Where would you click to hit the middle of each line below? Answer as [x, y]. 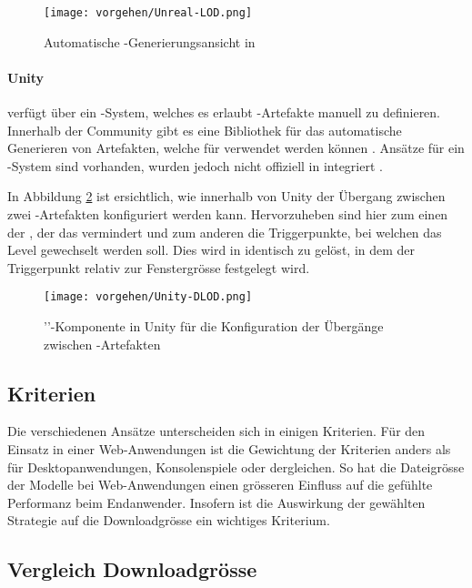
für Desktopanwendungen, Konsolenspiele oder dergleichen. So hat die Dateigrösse [236, 466]
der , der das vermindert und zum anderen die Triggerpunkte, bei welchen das [225, 232]
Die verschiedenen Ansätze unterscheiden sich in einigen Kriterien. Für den [216, 431]
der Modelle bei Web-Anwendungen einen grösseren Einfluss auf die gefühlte [220, 485]
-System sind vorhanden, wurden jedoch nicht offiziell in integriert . [195, 165]
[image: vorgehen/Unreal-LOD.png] [148, 13]
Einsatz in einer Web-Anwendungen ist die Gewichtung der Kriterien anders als [229, 449]
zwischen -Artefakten [102, 344]
